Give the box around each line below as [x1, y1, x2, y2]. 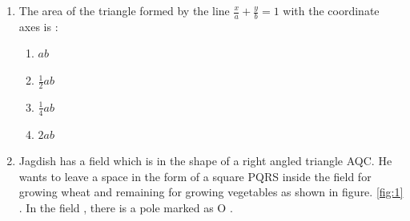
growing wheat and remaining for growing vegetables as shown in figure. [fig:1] [18, 184, 404, 200]
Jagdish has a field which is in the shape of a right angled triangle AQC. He [18, 152, 392, 169]
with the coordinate [283, 2, 380, 18]
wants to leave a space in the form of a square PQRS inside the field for [18, 168, 372, 184]
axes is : [18, 18, 58, 34]
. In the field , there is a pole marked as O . [18, 199, 233, 216]
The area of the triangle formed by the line [18, 2, 230, 18]
